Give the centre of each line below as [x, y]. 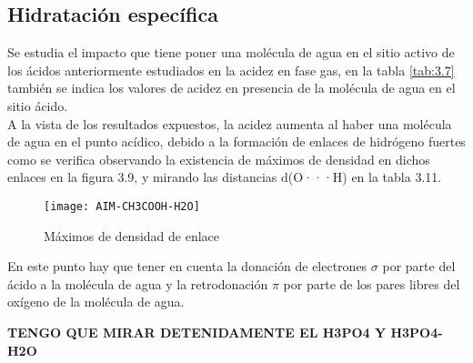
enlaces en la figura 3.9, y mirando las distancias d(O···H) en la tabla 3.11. [225, 177]
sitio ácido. [38, 105]
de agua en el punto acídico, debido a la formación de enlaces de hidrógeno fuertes [236, 141]
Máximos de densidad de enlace [132, 235]
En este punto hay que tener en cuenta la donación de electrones [187, 266]
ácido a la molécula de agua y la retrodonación [138, 283]
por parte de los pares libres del [372, 283]
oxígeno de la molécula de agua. [96, 302]
